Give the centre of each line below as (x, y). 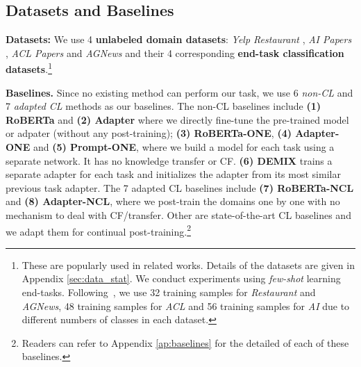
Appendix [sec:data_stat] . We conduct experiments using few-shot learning (181, 278)
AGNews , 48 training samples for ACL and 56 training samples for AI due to (186, 305)
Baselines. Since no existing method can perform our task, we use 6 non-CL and (179, 92)
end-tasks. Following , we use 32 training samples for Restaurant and (169, 292)
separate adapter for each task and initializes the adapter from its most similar (173, 174)
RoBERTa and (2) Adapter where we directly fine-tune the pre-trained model (177, 119)
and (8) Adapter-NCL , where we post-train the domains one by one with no (173, 201)
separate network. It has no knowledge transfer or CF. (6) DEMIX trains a (169, 160)
